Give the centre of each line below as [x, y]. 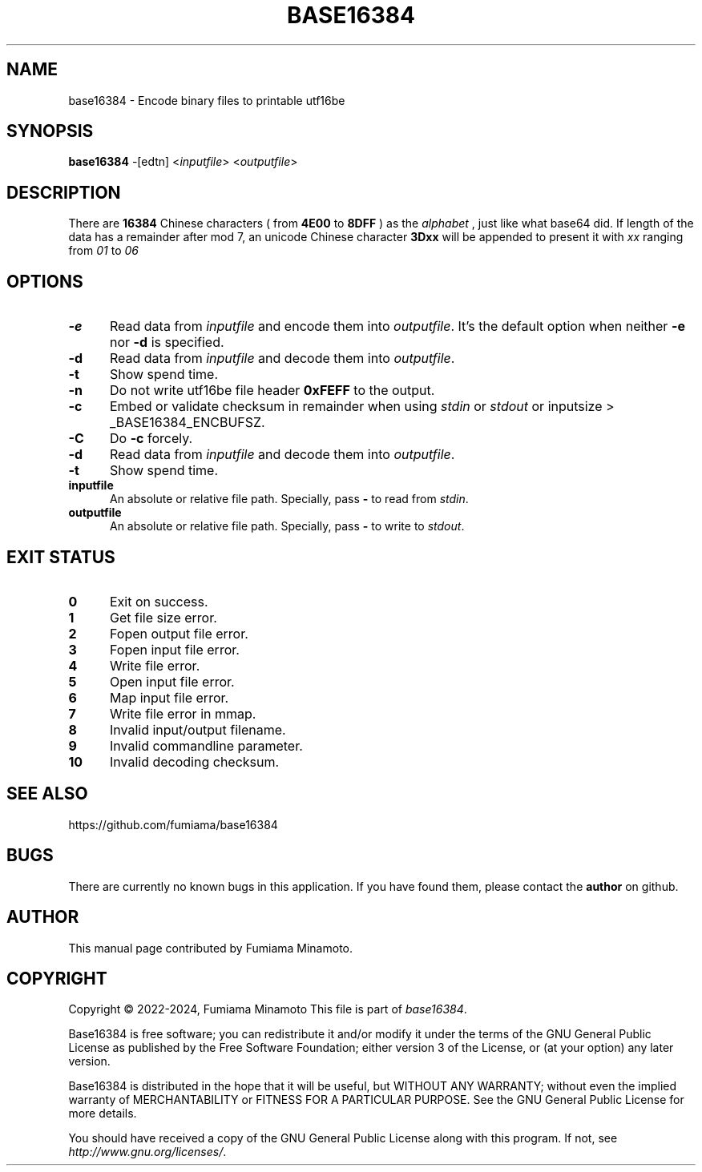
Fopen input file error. [174, 649]
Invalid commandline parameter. [206, 745]
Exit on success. [159, 601]
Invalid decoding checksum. [194, 761]
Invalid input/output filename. [198, 729]
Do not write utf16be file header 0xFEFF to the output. [272, 391]
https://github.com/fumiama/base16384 [173, 824]
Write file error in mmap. [183, 713]
